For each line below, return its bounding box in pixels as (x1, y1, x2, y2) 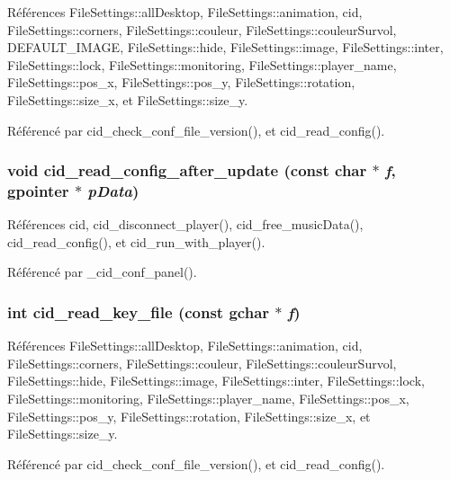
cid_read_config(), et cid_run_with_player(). (7, 232, 265, 251)
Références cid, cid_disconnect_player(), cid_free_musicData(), (7, 215, 364, 234)
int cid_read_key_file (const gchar (7, 301, 270, 323)
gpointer (7, 180, 69, 201)
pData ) (87, 180, 139, 201)
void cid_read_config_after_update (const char (7, 159, 367, 182)
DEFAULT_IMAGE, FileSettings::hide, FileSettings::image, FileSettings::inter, (7, 38, 444, 57)
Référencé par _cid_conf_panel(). (7, 262, 197, 281)
